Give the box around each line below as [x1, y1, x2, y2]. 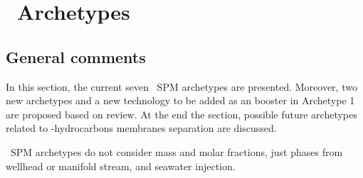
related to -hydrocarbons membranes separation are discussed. [6, 121, 277, 135]
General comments [6, 45, 146, 67]
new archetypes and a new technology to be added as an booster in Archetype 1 [6, 93, 355, 108]
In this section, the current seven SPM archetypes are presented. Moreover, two [6, 79, 357, 94]
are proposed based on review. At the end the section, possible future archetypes [6, 106, 357, 121]
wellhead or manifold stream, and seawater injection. [6, 158, 236, 173]
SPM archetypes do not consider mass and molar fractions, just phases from [10, 144, 343, 159]
